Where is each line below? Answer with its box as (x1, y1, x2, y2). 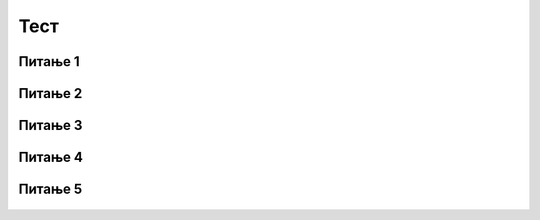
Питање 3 (18, 117, 83, 134)
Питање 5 (18, 181, 83, 198)
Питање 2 (18, 85, 83, 102)
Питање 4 (18, 149, 84, 166)
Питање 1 (18, 53, 80, 70)
